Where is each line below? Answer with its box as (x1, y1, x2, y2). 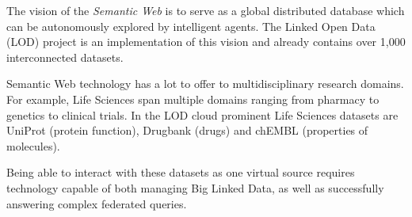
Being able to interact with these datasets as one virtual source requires (6, 164, 355, 181)
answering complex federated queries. (6, 195, 187, 211)
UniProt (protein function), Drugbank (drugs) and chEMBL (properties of (6, 122, 368, 139)
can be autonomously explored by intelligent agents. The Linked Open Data (6, 17, 376, 34)
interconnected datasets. (6, 48, 124, 65)
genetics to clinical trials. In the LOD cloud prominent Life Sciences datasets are (6, 106, 399, 123)
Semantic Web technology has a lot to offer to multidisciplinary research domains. (6, 75, 404, 92)
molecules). (6, 137, 60, 154)
